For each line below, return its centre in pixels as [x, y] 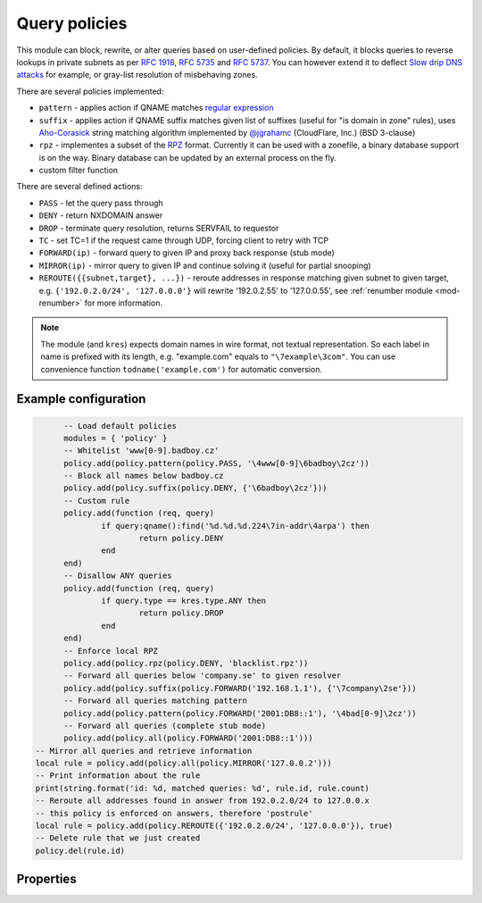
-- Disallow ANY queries [118, 576]
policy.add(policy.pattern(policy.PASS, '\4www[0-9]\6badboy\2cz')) [217, 463]
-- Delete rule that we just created [118, 838]
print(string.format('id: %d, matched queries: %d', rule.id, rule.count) [203, 788]
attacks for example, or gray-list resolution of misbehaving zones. [137, 75]
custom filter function [79, 171]
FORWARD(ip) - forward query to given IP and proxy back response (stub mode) [187, 253]
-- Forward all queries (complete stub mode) [165, 725]
